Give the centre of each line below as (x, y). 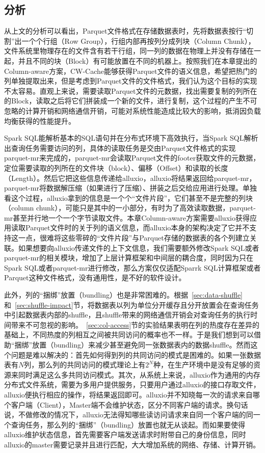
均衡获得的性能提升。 (40, 121)
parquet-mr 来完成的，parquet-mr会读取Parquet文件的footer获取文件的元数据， (132, 158)
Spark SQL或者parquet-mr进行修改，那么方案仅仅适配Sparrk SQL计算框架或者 (132, 267)
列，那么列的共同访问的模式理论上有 (85, 365)
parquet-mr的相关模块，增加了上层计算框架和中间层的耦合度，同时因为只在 (129, 258)
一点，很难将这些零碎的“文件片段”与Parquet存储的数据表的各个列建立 (134, 238)
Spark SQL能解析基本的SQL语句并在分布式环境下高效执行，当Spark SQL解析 (131, 138)
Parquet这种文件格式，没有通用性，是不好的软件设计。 (95, 277)
